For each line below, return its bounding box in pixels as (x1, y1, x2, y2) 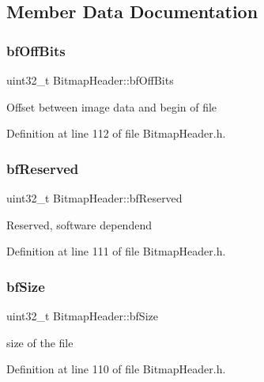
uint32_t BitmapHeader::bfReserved (6, 190, 183, 206)
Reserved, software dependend (6, 216, 152, 233)
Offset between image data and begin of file (6, 98, 217, 115)
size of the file (6, 334, 74, 350)
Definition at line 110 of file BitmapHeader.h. (6, 361, 226, 377)
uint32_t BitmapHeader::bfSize (6, 308, 158, 323)
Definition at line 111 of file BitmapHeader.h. (6, 243, 226, 259)
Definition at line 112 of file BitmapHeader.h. (6, 125, 226, 142)
